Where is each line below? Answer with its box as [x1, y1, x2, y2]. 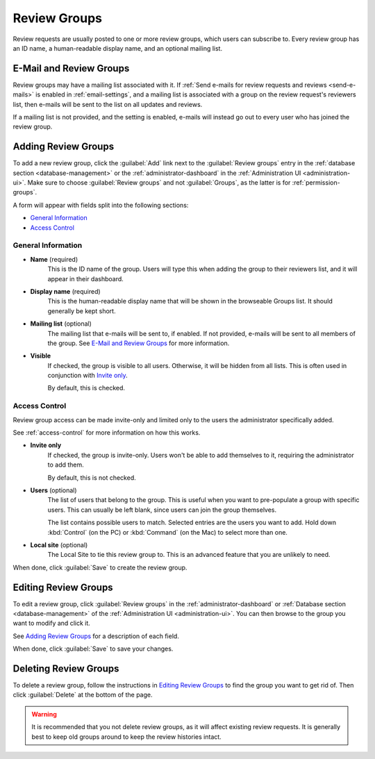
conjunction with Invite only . [47, 372, 128, 380]
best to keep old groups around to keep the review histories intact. [31, 733, 222, 741]
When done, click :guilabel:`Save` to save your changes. [12, 644, 174, 653]
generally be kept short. [47, 306, 116, 315]
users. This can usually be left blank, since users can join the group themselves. [47, 506, 277, 514]
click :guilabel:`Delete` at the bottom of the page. [12, 691, 153, 699]
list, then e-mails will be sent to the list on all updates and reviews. [12, 100, 203, 108]
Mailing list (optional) [30, 319, 92, 328]
